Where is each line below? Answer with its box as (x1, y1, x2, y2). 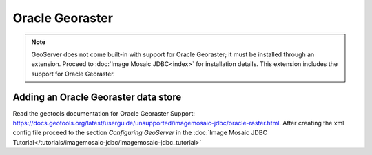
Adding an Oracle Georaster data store (12, 91, 182, 103)
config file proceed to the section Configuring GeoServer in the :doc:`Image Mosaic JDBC (12, 128, 268, 137)
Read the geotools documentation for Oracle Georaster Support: (12, 109, 196, 117)
